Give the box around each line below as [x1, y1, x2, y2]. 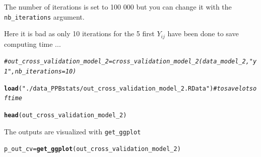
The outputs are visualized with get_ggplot [4, 126, 141, 136]
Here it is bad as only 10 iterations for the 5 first [4, 28, 155, 39]
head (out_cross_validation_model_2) [4, 111, 127, 119]
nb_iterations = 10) [15, 67, 77, 75]
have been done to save [167, 28, 239, 39]
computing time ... [4, 38, 61, 49]
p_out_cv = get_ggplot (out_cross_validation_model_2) [4, 145, 181, 153]
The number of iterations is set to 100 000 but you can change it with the [4, 2, 232, 12]
